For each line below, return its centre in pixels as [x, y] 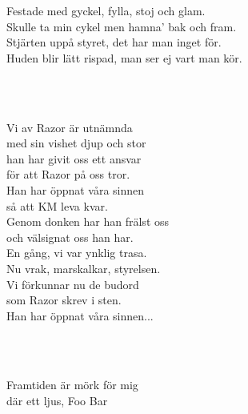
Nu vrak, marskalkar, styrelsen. [84, 268]
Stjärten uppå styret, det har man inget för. [114, 42]
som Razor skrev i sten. [64, 300]
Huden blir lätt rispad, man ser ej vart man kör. [124, 57]
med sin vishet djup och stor [76, 143]
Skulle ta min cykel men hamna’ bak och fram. [122, 26]
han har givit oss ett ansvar [74, 158]
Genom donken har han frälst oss [88, 221]
